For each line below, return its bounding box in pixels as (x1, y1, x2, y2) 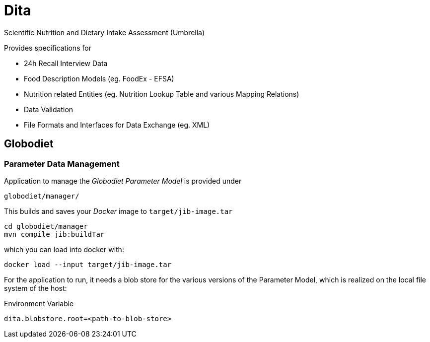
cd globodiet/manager (4, 222, 88, 230)
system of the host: (4, 283, 67, 292)
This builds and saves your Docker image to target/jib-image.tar (4, 206, 233, 215)
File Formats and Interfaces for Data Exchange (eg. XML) (24, 120, 210, 129)
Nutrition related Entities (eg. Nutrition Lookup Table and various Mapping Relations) (24, 89, 299, 98)
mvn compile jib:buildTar (4, 230, 105, 238)
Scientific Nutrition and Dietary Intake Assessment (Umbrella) (4, 28, 205, 37)
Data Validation (24, 105, 73, 114)
